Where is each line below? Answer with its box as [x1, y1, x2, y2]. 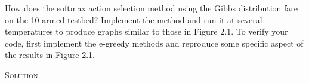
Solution [5, 68, 38, 81]
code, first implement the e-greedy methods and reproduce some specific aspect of [5, 36, 304, 49]
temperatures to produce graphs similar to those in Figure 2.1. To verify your [5, 25, 288, 38]
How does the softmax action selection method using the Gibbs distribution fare [5, 2, 298, 14]
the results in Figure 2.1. [5, 48, 95, 61]
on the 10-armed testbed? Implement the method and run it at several [5, 13, 262, 26]
